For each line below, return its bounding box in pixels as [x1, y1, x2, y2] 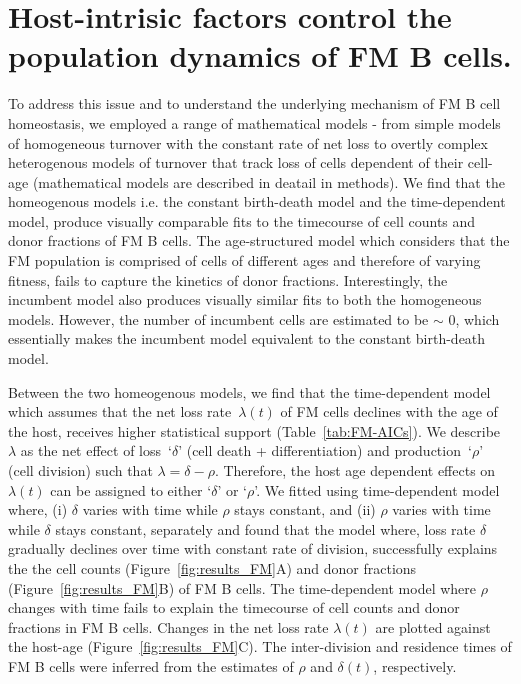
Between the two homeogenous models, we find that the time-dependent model [8, 381, 491, 402]
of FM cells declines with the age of [280, 401, 498, 422]
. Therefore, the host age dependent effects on [214, 460, 496, 480]
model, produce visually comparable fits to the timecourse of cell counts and [8, 210, 476, 231]
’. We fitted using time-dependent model [254, 479, 500, 500]
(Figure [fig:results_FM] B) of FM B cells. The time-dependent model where [8, 577, 476, 598]
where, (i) [8, 499, 68, 520]
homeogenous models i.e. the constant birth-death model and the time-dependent [8, 191, 506, 212]
